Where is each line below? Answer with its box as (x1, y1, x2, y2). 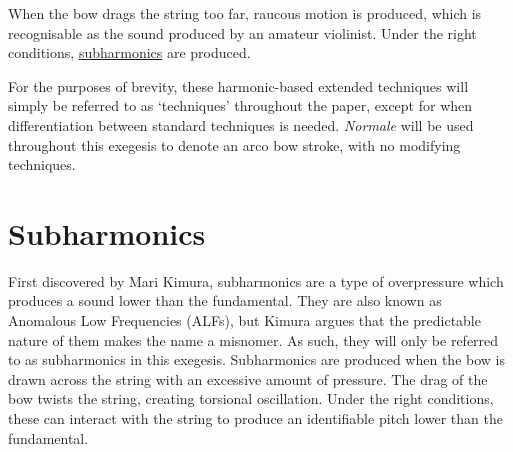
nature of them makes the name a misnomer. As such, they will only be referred (8, 329, 499, 350)
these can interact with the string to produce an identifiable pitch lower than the (8, 408, 503, 429)
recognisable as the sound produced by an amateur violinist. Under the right (8, 22, 477, 43)
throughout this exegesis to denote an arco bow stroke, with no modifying (8, 134, 461, 155)
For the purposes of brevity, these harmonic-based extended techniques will (8, 75, 469, 96)
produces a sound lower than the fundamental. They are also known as (8, 290, 442, 311)
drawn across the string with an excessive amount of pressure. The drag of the (8, 368, 488, 389)
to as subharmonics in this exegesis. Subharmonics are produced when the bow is (8, 349, 505, 370)
